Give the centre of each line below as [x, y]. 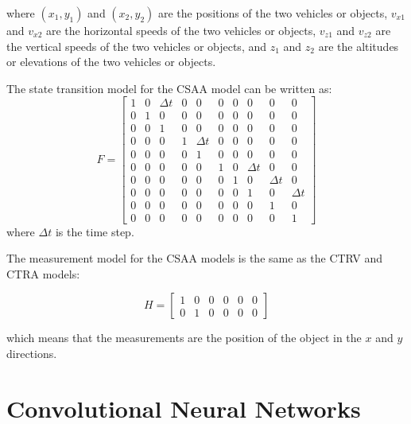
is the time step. [95, 231]
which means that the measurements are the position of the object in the [184, 338]
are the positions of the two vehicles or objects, [273, 13]
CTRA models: [43, 273]
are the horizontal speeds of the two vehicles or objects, [181, 30]
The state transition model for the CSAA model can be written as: [169, 88]
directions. [32, 354]
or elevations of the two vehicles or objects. [111, 62]
